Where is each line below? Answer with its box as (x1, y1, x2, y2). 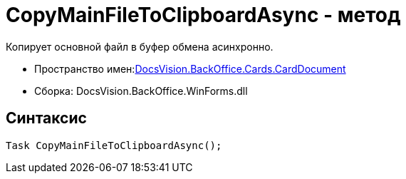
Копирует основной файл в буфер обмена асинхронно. (6, 40, 274, 53)
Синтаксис (6, 109, 87, 128)
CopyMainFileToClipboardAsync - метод (6, 3, 401, 27)
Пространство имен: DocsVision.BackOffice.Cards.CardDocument (34, 62, 346, 75)
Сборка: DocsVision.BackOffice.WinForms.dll (34, 84, 248, 97)
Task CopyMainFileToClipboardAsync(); (6, 139, 222, 151)
